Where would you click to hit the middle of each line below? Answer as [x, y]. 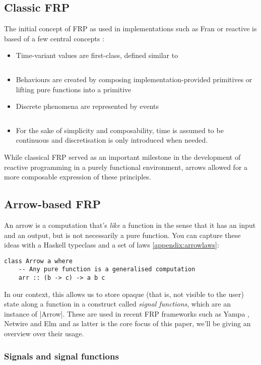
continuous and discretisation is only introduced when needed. [112, 140]
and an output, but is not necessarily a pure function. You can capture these [122, 235]
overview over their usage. [44, 333]
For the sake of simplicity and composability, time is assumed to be [120, 130]
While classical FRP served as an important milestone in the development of [122, 157]
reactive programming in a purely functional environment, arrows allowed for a [126, 167]
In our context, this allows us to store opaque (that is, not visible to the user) [124, 294]
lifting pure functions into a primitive [74, 89]
